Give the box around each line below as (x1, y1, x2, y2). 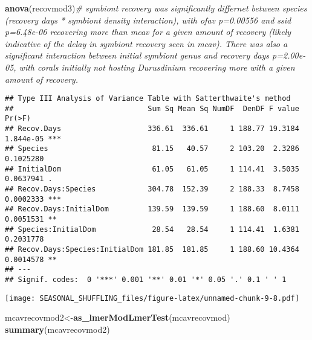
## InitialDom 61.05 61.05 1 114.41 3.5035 (5, 164, 299, 173)
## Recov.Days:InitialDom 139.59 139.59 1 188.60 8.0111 (5, 205, 299, 214)
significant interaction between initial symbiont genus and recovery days (5, 49, 270, 62)
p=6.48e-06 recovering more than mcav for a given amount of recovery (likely (5, 25, 291, 38)
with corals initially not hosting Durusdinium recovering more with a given (19, 60, 295, 73)
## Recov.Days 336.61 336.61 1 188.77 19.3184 (5, 124, 299, 133)
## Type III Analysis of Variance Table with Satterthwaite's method (5, 94, 291, 103)
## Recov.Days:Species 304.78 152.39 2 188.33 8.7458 (5, 185, 299, 194)
